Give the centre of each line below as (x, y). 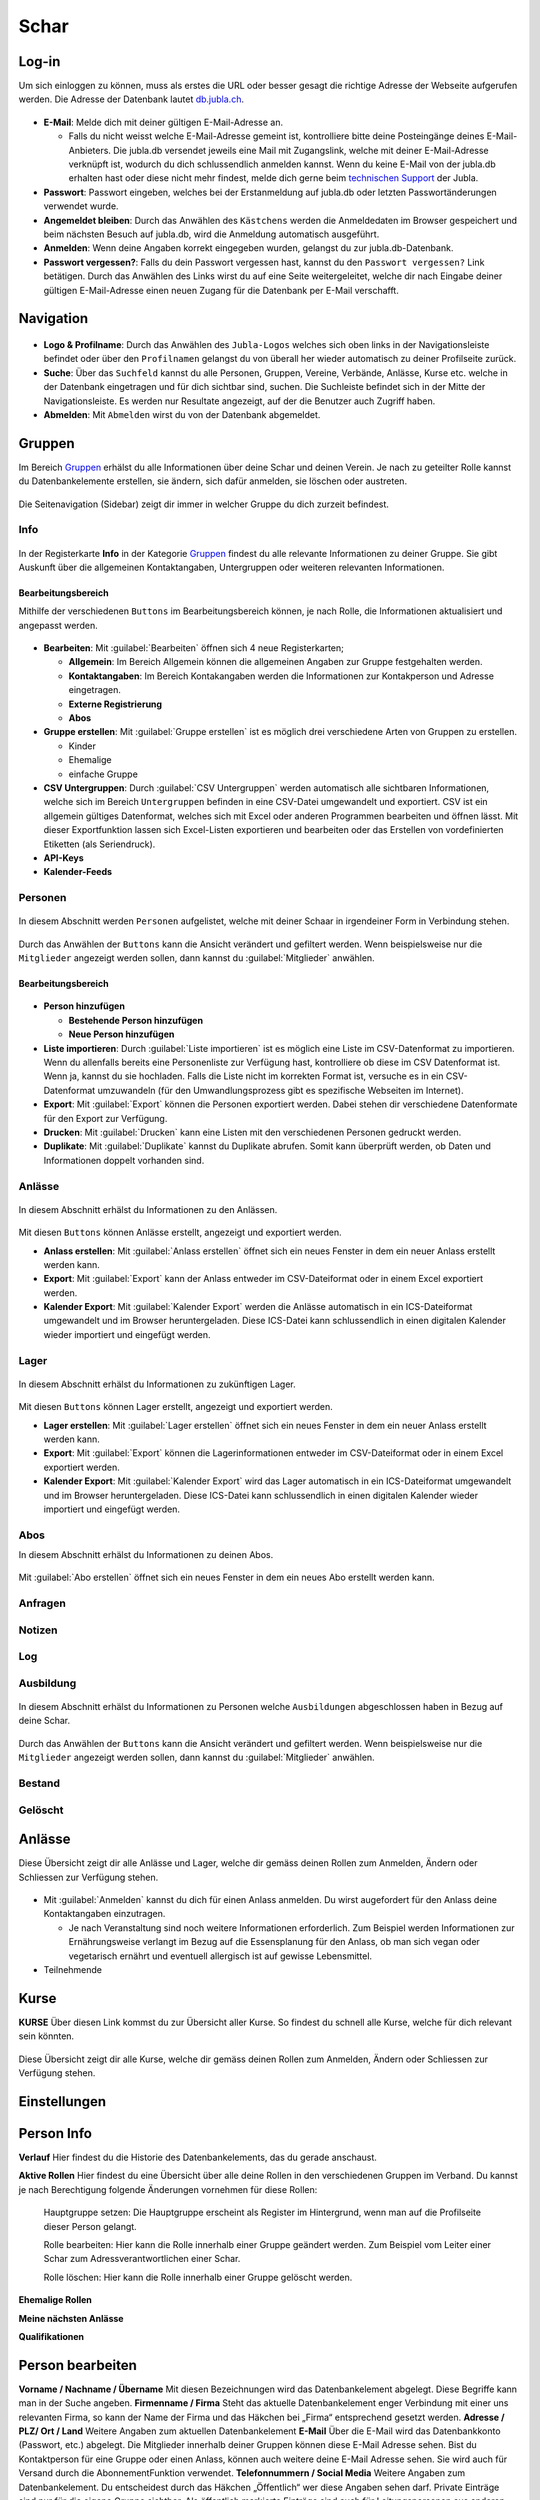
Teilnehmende (73, 1970)
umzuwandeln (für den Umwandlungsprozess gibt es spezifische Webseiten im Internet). (280, 1090)
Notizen (38, 1630)
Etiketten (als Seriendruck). (99, 844)
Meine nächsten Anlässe (71, 2318)
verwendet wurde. (81, 206)
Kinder (82, 746)
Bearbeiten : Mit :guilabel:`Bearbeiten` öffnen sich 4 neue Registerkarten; (194, 648)
